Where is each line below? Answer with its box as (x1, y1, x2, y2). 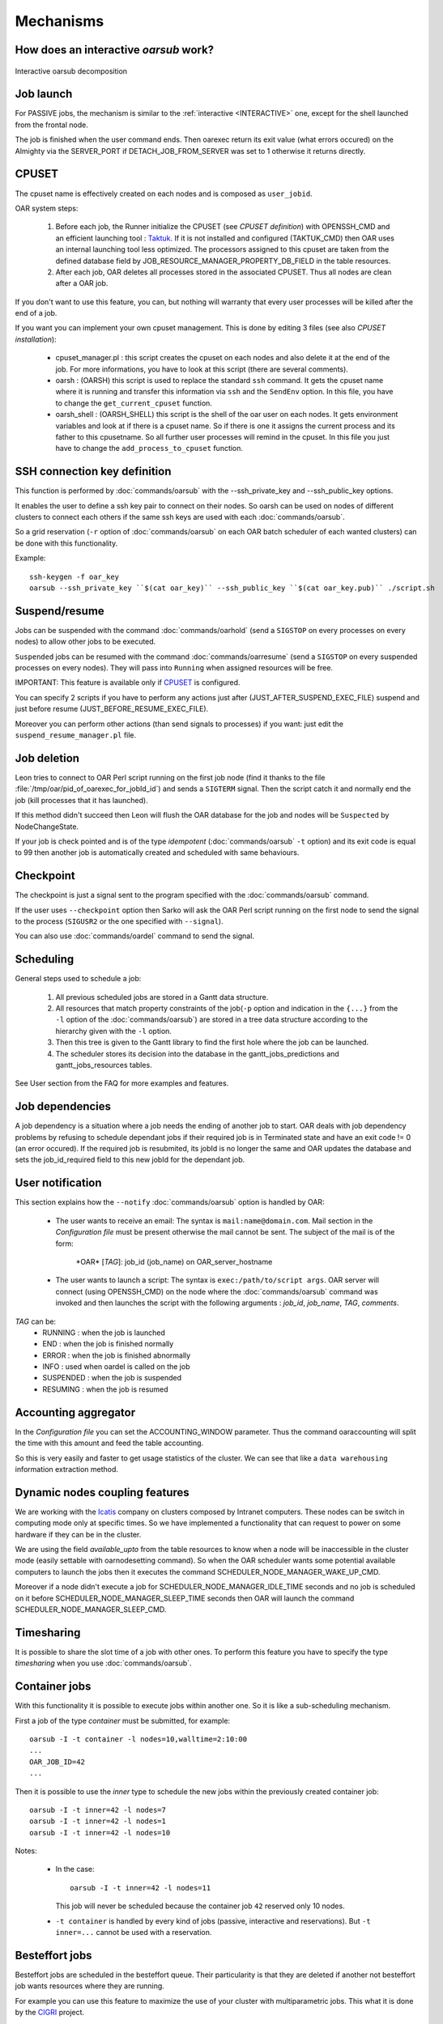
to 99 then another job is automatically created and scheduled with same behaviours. (15, 848, 300, 857)
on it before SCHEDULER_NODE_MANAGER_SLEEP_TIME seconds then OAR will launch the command (15, 1593, 355, 1603)
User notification (15, 1176, 102, 1190)
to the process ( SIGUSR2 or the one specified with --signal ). (15, 916, 224, 926)
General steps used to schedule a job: (15, 974, 142, 984)
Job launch (15, 87, 73, 101)
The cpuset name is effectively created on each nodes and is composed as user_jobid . (15, 189, 313, 198)
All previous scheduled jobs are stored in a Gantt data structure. (55, 992, 269, 1001)
